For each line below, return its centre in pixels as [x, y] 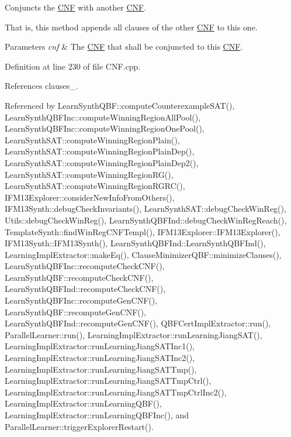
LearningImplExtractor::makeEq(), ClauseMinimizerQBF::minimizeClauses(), [143, 254]
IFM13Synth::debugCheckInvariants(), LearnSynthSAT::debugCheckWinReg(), [145, 209]
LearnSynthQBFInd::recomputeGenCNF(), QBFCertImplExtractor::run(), [138, 323]
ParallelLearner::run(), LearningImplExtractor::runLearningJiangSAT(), [134, 334]
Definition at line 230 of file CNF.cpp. [73, 66]
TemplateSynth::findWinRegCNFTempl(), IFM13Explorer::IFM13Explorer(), [143, 231]
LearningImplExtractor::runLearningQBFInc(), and [97, 415]
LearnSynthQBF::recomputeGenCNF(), [76, 312]
